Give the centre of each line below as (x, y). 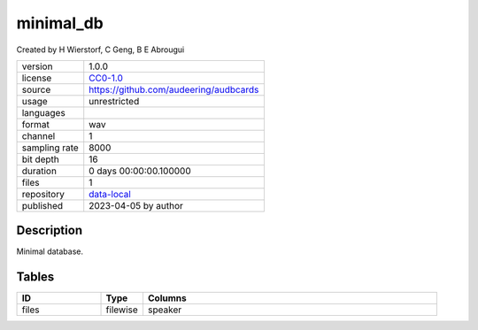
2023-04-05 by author (136, 205)
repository (43, 194)
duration (39, 171)
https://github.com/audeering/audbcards (174, 89)
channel (39, 135)
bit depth (40, 159)
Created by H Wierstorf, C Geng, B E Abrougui (100, 50)
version (37, 66)
